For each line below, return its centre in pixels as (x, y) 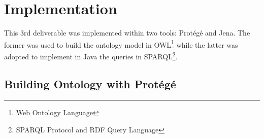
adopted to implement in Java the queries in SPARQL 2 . (91, 55)
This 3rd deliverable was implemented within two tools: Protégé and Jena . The (127, 33)
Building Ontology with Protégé (90, 83)
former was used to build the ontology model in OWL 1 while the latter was (121, 44)
